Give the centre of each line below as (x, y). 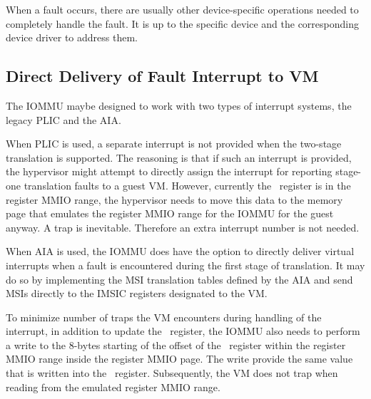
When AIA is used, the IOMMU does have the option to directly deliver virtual (180, 251)
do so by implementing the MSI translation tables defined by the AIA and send (179, 279)
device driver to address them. (72, 37)
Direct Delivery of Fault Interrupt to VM (162, 76)
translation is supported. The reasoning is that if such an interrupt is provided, (179, 157)
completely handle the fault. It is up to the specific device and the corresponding (182, 23)
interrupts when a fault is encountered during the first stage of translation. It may (185, 265)
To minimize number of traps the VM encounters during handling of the (164, 317)
